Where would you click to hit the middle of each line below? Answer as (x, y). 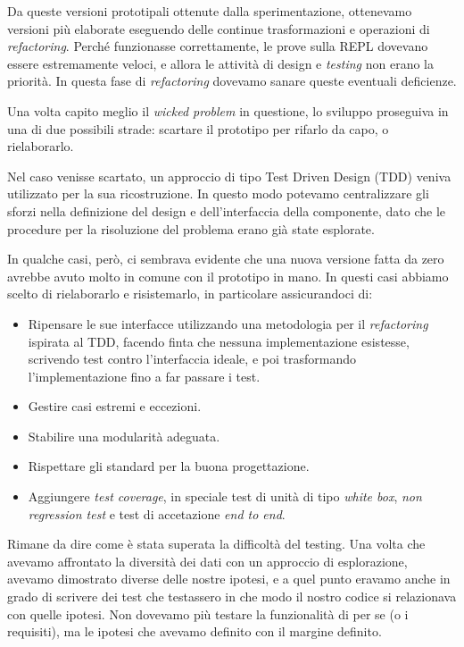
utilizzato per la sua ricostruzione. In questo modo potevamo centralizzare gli (218, 193)
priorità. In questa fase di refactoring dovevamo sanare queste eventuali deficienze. (232, 81)
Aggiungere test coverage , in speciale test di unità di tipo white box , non (225, 496)
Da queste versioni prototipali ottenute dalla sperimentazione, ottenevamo (210, 11)
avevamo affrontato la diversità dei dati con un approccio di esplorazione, (207, 561)
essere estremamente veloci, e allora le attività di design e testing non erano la (220, 63)
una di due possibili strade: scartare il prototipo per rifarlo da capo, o (198, 128)
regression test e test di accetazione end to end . (157, 513)
